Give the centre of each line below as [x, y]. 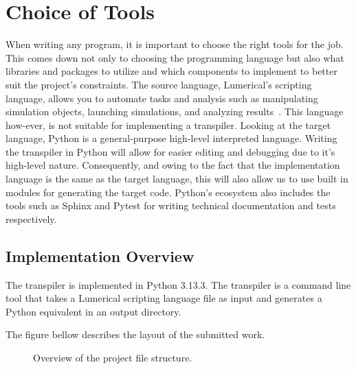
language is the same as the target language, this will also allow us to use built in [177, 179]
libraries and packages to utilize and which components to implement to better [171, 71]
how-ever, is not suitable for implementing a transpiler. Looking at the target [168, 124]
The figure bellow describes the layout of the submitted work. [135, 334]
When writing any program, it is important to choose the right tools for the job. [175, 44]
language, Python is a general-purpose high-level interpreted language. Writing [171, 138]
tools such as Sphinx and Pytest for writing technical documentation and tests [171, 205]
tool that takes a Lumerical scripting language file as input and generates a [164, 298]
